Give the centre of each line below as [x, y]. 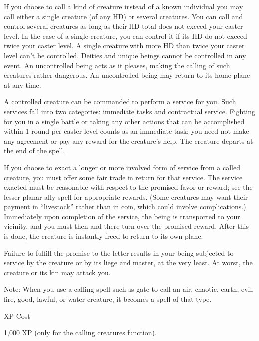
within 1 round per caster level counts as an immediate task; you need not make [127, 131]
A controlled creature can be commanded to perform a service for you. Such [120, 102]
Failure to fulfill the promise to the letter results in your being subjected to [119, 252]
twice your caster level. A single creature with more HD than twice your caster [124, 46]
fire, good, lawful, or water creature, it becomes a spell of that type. [108, 299]
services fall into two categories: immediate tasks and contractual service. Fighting [129, 111]
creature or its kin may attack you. [57, 272]
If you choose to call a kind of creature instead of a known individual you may [124, 6]
